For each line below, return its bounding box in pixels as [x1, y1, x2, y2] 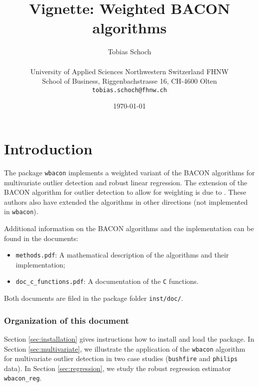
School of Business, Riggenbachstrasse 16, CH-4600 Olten [42, 76, 217, 86]
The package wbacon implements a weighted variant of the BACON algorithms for [4, 167, 255, 177]
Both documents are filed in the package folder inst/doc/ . [4, 293, 183, 303]
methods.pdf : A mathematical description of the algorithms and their [15, 250, 229, 260]
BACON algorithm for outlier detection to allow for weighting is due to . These [4, 187, 247, 197]
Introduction [4, 138, 93, 158]
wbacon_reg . [4, 373, 42, 383]
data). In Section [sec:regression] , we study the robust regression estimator [4, 363, 231, 373]
